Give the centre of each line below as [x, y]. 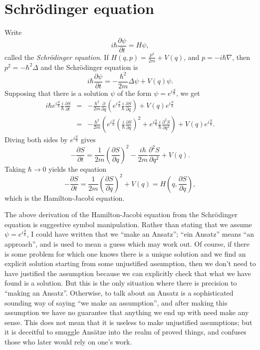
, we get [188, 93]
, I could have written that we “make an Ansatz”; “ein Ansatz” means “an [140, 234]
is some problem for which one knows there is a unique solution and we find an [125, 253]
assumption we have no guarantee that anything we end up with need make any [127, 312]
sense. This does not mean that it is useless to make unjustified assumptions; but [129, 322]
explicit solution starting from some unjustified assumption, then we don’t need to [130, 263]
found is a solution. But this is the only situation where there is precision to [121, 283]
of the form [134, 93]
